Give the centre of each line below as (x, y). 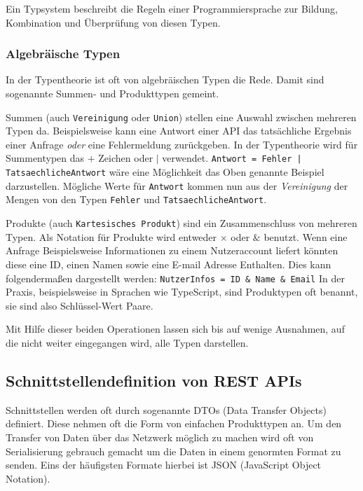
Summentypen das (45, 158)
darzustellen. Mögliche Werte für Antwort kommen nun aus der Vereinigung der (177, 185)
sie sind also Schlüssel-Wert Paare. (80, 305)
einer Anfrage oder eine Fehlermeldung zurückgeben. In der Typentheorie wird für (182, 144)
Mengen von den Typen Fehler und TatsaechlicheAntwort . (136, 199)
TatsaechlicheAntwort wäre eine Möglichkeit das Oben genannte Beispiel (165, 172)
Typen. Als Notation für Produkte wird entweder (111, 236)
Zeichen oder (126, 158)
